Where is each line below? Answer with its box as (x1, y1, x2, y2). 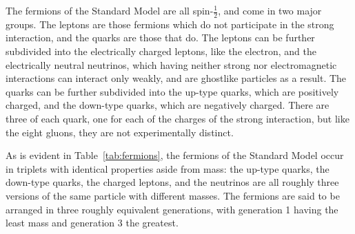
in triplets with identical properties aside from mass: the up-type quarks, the (6, 161, 329, 175)
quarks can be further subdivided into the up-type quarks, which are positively (6, 84, 339, 98)
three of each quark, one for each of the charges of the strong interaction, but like (6, 111, 349, 125)
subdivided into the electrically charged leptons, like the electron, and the (6, 44, 317, 58)
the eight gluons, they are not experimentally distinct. (6, 125, 234, 139)
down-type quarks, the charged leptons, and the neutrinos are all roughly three (6, 175, 339, 189)
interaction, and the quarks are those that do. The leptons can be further (6, 30, 315, 45)
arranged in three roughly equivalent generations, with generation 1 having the (6, 202, 338, 216)
